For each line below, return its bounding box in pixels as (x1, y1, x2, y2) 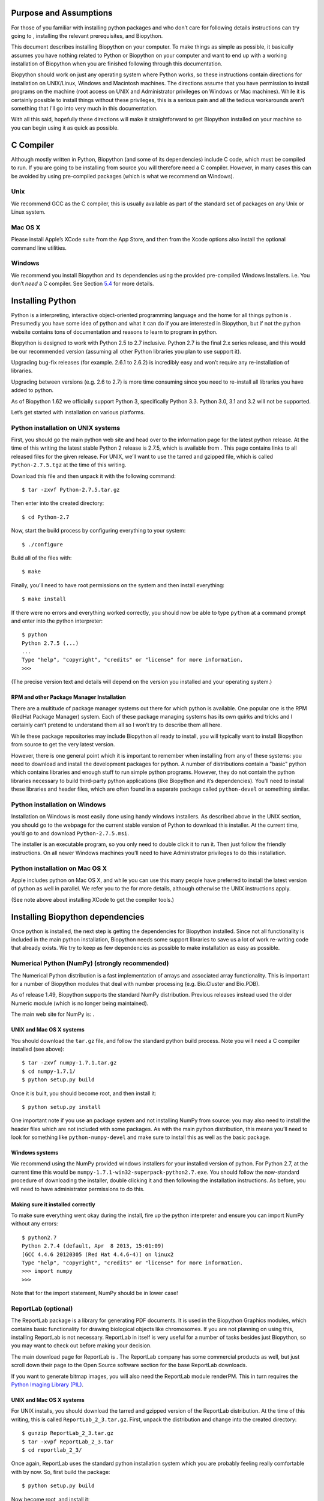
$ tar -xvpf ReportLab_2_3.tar (22, 1438, 114, 1445)
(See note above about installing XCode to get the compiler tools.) (11, 896, 174, 903)
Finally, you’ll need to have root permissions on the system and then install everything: (11, 581, 225, 588)
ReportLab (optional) (11, 1304, 73, 1312)
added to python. (11, 387, 54, 394)
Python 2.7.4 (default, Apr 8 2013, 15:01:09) (22, 1243, 164, 1249)
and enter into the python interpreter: (11, 617, 103, 624)
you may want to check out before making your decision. (11, 1342, 152, 1349)
